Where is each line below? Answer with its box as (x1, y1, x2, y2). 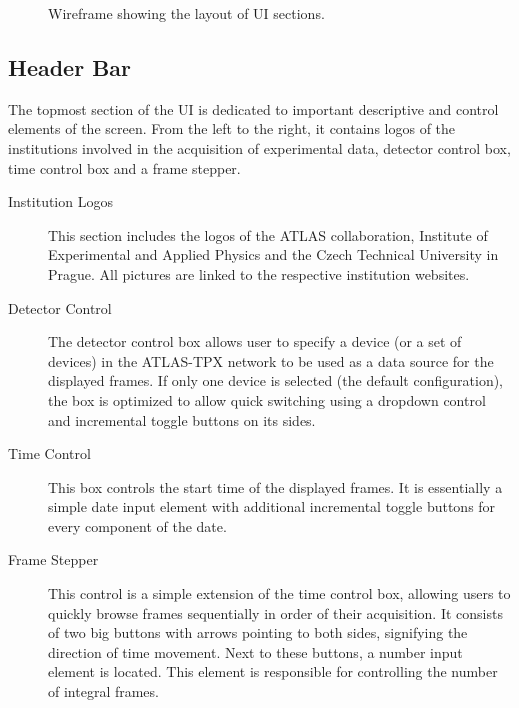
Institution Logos (8, 191, 113, 212)
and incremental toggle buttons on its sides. (48, 409, 316, 430)
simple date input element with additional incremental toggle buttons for (48, 496, 496, 517)
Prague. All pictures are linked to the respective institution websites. (48, 263, 470, 284)
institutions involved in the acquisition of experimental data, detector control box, (8, 137, 511, 158)
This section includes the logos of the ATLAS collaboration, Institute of (48, 224, 488, 245)
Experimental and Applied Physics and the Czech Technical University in (48, 244, 499, 265)
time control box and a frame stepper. (8, 157, 241, 178)
